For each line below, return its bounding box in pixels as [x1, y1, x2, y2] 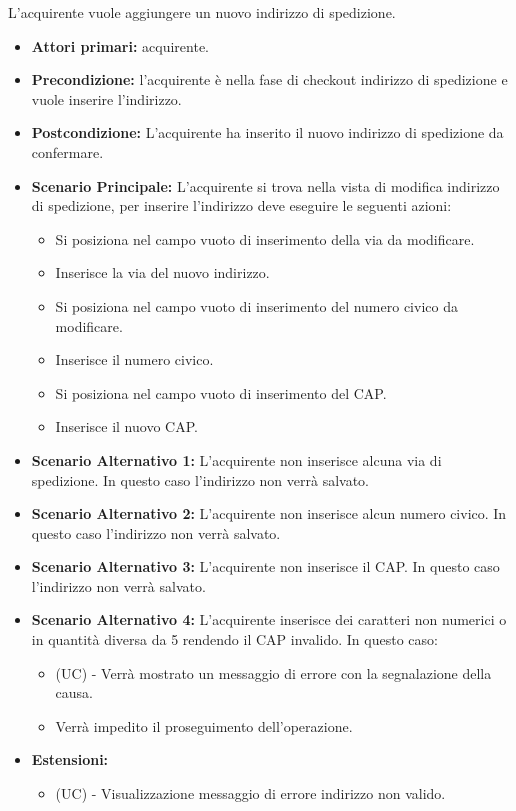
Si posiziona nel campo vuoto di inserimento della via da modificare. [55, 228, 475, 249]
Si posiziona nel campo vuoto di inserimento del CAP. [55, 382, 387, 403]
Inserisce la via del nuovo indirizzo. [55, 262, 270, 283]
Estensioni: [31, 749, 109, 770]
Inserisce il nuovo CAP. [55, 416, 198, 437]
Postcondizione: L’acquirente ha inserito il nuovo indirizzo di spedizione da [31, 122, 504, 143]
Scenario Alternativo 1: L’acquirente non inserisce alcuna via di [31, 449, 442, 470]
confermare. [31, 141, 104, 162]
